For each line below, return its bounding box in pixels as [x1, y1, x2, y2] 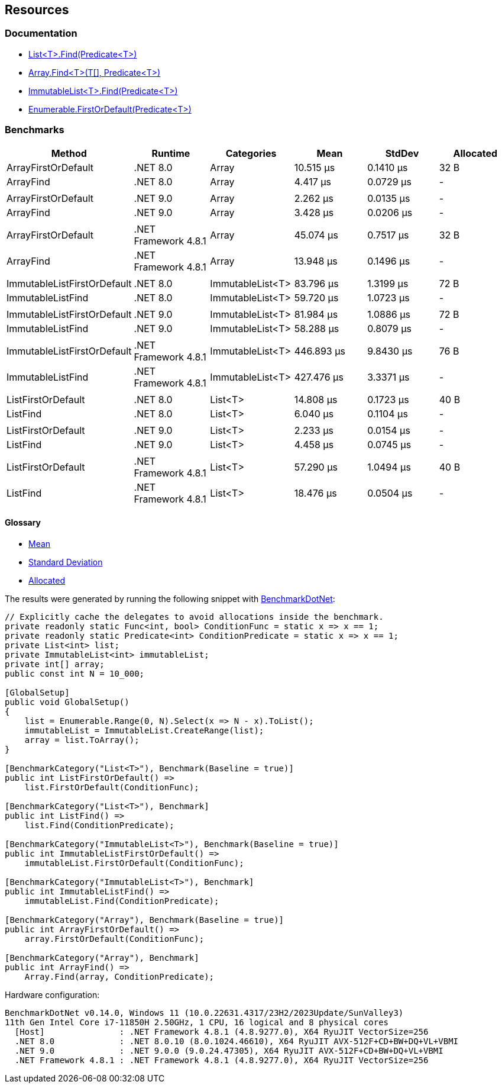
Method [51, 147, 87, 159]
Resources [5, 2, 69, 17]
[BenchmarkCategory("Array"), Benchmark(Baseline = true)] [5, 915, 284, 925]
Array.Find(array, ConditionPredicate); [24, 971, 215, 981]
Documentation [5, 27, 77, 40]
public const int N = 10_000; [5, 668, 145, 678]
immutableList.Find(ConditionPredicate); [24, 896, 219, 906]
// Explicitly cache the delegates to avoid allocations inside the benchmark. [5, 611, 384, 622]
